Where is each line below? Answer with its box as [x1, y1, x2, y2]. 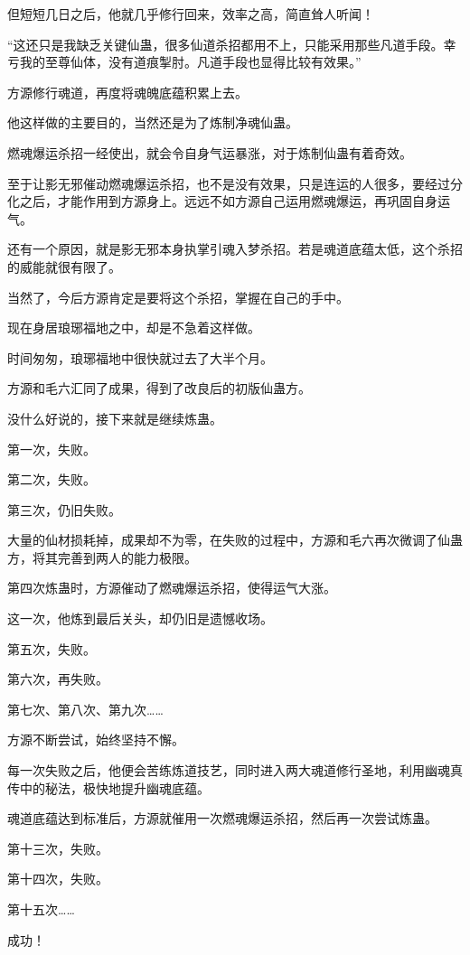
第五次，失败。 [7, 639, 96, 658]
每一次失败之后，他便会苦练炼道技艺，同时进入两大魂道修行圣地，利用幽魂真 [7, 761, 463, 780]
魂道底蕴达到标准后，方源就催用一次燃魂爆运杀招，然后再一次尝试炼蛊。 [7, 809, 437, 828]
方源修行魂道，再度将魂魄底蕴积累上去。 [7, 82, 248, 101]
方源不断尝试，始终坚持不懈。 [7, 730, 184, 749]
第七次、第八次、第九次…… [7, 699, 164, 718]
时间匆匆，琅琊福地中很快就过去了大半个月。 [7, 348, 273, 367]
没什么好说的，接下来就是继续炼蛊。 [7, 408, 222, 427]
